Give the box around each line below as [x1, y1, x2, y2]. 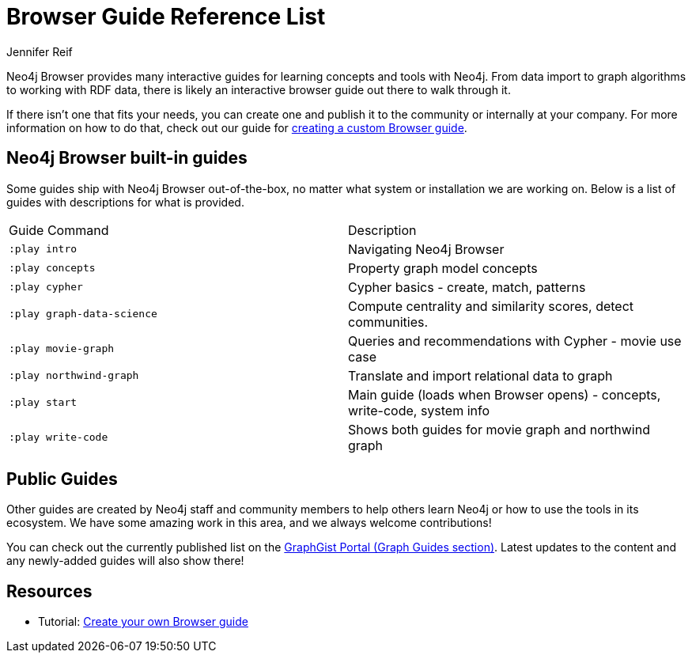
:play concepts [9, 262, 96, 275]
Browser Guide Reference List [6, 3, 326, 30]
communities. [348, 313, 429, 330]
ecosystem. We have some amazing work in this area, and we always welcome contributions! [6, 516, 492, 530]
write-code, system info [348, 402, 490, 419]
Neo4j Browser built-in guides [6, 148, 248, 169]
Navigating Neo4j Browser [348, 240, 505, 257]
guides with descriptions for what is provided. [6, 195, 244, 209]
